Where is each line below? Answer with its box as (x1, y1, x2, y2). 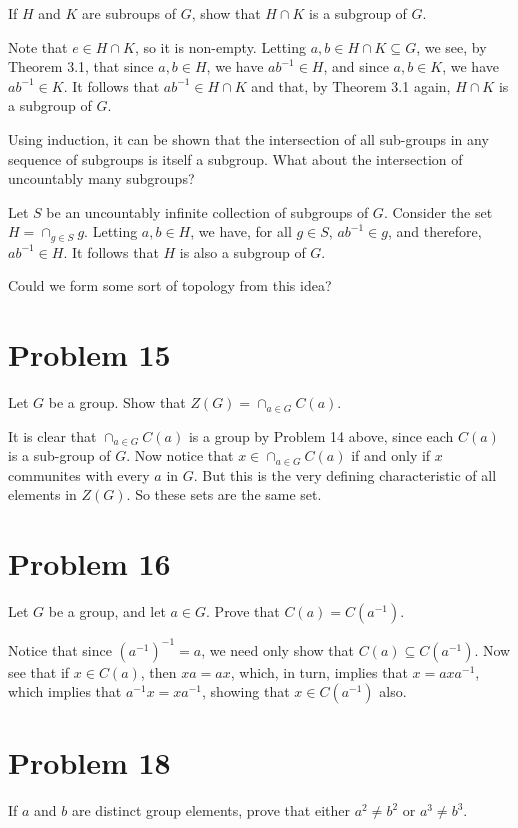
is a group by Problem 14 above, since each (188, 425, 454, 446)
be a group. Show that (48, 392, 186, 413)
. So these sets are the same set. (126, 484, 322, 505)
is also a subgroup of (179, 241, 306, 262)
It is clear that (8, 425, 97, 446)
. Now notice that (126, 445, 234, 466)
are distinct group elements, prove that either (71, 800, 350, 821)
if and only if (351, 445, 431, 466)
